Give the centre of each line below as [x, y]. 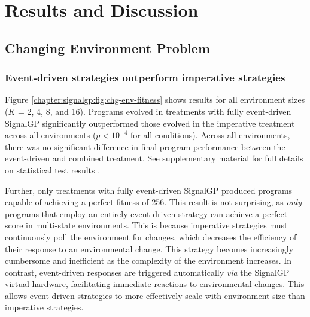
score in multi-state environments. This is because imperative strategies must [146, 225]
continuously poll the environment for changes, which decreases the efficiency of [151, 237]
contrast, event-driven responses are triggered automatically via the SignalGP [147, 272]
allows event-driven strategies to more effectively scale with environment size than [155, 295]
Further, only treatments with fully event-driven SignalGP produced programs [149, 190]
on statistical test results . [53, 170]
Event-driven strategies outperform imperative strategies [145, 77]
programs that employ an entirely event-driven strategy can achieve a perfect [146, 213]
